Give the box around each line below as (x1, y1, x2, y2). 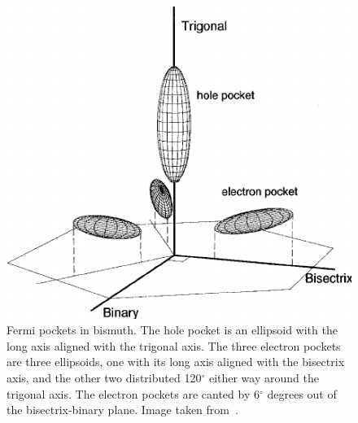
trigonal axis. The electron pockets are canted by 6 (7, 385, 260, 402)
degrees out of (267, 385, 337, 402)
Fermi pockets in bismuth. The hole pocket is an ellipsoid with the (7, 321, 338, 338)
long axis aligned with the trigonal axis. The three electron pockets (7, 337, 341, 354)
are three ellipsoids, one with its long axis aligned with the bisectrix (7, 353, 345, 370)
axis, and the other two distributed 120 (7, 369, 202, 386)
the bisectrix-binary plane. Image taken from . (7, 401, 238, 418)
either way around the (208, 369, 319, 386)
